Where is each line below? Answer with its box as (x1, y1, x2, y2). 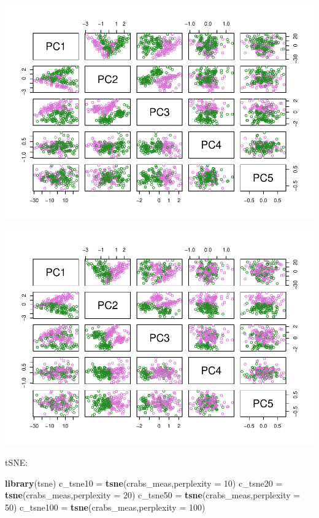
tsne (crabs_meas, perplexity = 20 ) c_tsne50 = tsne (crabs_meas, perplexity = (5, 489, 301, 501)
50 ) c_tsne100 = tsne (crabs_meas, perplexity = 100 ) (5, 500, 206, 513)
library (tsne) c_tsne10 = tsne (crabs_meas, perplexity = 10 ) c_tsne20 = (5, 476, 283, 489)
